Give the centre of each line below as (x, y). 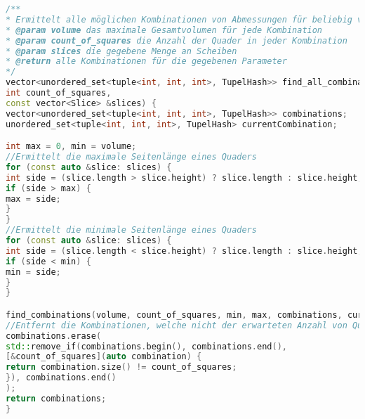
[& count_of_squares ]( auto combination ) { (104, 357)
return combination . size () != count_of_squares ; (121, 367)
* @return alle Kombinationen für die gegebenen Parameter (146, 62)
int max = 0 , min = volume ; (71, 147)
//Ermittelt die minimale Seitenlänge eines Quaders (131, 230)
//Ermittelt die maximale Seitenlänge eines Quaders (131, 157)
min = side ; (33, 272)
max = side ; (33, 199)
